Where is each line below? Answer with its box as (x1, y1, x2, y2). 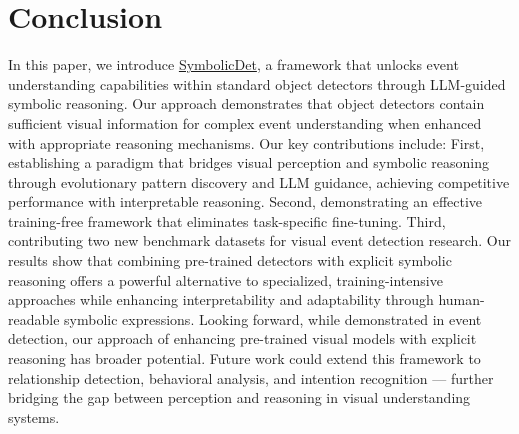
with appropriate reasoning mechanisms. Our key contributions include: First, (8, 132, 485, 153)
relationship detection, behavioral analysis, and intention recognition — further (8, 367, 494, 388)
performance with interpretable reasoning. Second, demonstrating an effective (8, 191, 483, 212)
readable (8, 308, 60, 329)
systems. (8, 406, 60, 427)
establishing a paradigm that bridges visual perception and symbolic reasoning (8, 152, 489, 173)
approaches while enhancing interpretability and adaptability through (8, 289, 434, 310)
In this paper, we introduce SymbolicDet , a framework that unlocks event (8, 54, 459, 75)
